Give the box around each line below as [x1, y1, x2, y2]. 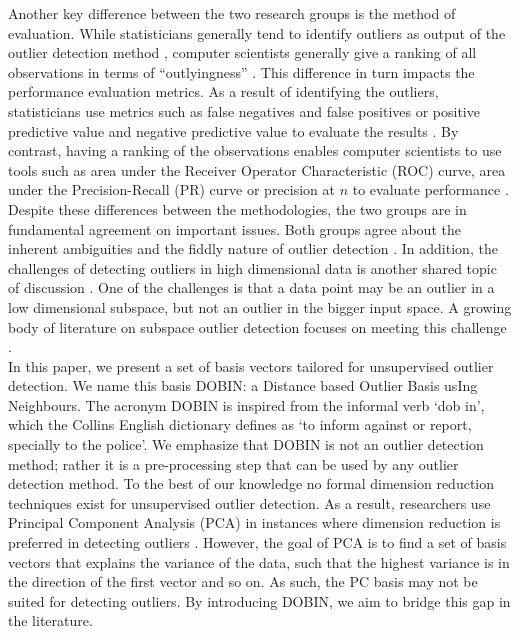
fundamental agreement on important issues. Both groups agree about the [8, 218, 461, 239]
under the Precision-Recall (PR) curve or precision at [8, 179, 336, 200]
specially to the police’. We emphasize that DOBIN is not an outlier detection [8, 434, 484, 455]
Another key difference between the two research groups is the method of [8, 3, 456, 23]
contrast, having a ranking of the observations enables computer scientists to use [8, 140, 502, 161]
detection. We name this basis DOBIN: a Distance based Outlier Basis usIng [8, 375, 478, 396]
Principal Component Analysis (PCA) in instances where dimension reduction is [8, 512, 501, 533]
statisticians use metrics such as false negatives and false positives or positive [8, 100, 480, 121]
